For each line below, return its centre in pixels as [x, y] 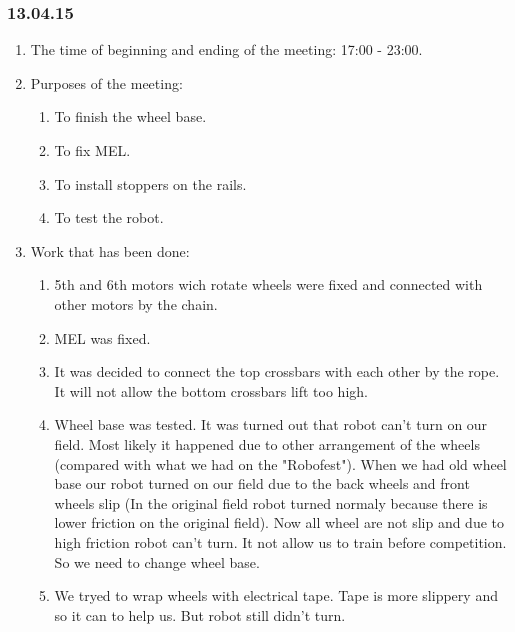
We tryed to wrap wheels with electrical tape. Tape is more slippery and [276, 595]
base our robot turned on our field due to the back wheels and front [262, 483]
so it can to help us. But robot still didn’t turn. [200, 614]
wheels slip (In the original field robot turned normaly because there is [271, 502]
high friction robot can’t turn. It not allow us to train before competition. [280, 541]
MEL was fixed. [102, 337]
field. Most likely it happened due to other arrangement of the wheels [267, 443]
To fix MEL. [92, 150]
